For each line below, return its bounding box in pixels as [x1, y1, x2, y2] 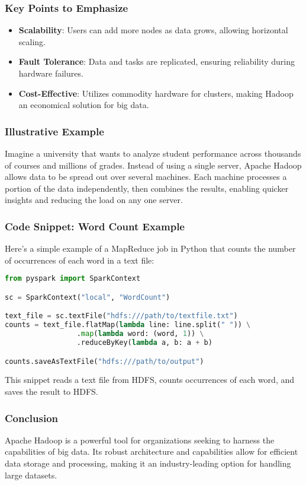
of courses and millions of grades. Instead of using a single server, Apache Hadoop [5, 159, 302, 171]
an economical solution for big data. [18, 99, 149, 111]
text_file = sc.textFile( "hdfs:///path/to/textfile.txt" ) [5, 312, 238, 321]
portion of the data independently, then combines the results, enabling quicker [5, 182, 289, 194]
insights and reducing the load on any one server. [5, 194, 183, 206]
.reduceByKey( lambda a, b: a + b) [76, 338, 212, 347]
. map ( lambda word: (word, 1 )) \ [76, 329, 204, 338]
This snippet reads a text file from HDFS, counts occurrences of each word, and [5, 373, 295, 386]
